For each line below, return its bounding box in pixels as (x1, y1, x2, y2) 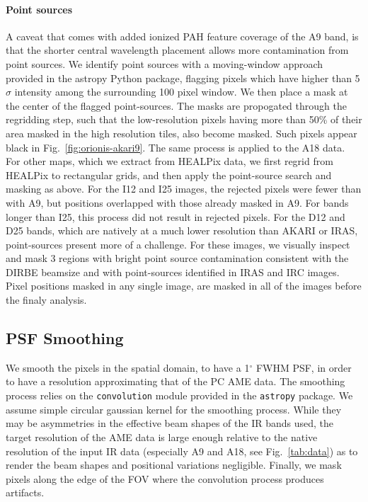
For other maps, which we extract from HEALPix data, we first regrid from (6, 154, 333, 169)
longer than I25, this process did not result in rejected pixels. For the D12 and (6, 209, 345, 224)
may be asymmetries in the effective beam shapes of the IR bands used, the (6, 416, 334, 430)
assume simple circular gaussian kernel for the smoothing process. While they (6, 401, 342, 416)
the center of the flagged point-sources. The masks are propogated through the (6, 98, 347, 113)
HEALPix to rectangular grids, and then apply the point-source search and (6, 167, 332, 182)
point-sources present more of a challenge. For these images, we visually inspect (6, 236, 350, 251)
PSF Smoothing (6, 327, 124, 349)
